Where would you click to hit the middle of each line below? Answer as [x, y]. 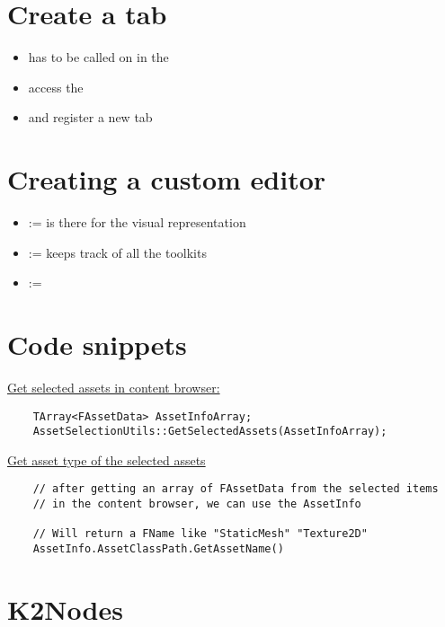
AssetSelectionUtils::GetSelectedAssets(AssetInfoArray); [210, 432]
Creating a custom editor [167, 179]
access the [56, 87]
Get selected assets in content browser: [114, 387]
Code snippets [97, 344]
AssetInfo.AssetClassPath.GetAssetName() [158, 549]
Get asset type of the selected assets [107, 459]
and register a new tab [90, 117]
